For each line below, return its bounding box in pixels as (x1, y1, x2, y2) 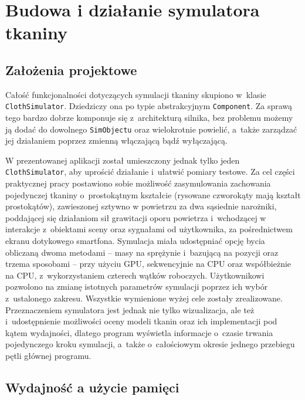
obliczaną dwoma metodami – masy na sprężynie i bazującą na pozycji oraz (5, 246, 279, 258)
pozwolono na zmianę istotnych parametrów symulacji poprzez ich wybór (5, 280, 268, 293)
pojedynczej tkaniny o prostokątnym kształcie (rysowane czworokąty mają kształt (5, 188, 301, 201)
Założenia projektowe (5, 60, 137, 79)
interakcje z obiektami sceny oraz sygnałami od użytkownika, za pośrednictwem (5, 223, 293, 235)
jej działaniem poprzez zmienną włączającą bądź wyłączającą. (5, 134, 228, 147)
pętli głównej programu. (5, 350, 91, 362)
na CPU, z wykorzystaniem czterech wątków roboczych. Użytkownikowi (5, 269, 265, 281)
